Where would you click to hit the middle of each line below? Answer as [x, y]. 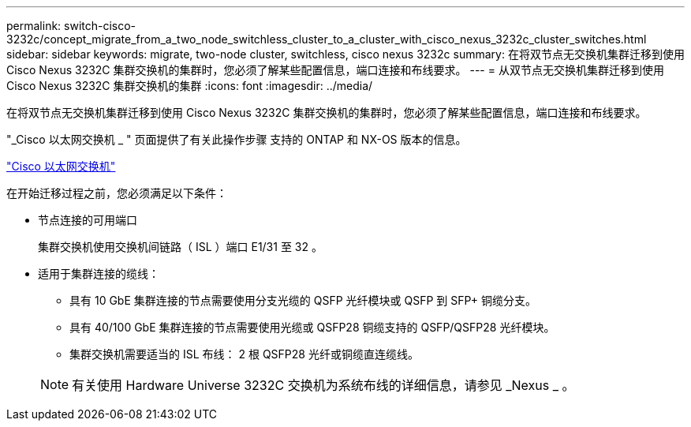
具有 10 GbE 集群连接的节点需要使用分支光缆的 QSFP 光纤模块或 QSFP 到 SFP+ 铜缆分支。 [303, 300]
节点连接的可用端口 [88, 220]
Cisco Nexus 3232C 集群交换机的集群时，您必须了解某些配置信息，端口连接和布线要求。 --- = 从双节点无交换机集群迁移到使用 [335, 70]
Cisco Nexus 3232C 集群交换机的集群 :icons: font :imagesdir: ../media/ [190, 86]
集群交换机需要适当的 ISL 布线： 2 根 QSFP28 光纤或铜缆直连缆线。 [244, 354]
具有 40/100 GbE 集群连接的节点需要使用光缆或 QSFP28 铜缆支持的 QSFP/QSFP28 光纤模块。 [312, 327]
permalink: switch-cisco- [71, 26]
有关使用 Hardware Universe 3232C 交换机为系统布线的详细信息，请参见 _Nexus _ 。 [323, 385]
